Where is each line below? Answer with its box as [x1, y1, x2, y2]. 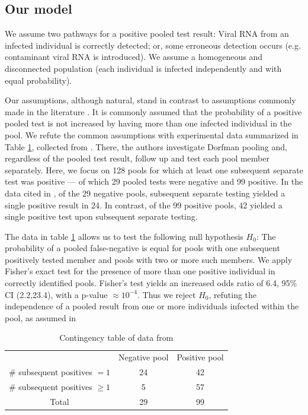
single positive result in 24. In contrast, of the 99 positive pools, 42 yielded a [5, 198, 283, 211]
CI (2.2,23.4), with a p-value [5, 288, 108, 300]
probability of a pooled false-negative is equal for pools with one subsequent [5, 242, 280, 254]
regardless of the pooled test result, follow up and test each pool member [5, 152, 269, 164]
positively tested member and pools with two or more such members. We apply [5, 253, 293, 265]
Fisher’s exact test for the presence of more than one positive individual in [5, 265, 275, 277]
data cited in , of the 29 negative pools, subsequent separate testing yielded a [5, 186, 285, 199]
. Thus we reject [137, 288, 196, 300]
